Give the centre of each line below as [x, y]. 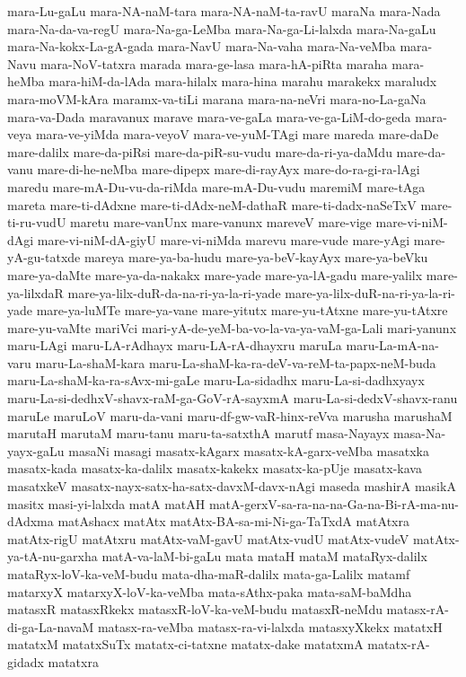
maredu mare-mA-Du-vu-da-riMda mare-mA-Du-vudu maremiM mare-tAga [216, 186]
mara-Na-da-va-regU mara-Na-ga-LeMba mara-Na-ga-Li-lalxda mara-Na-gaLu [222, 28]
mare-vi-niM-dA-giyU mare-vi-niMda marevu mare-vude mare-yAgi [224, 239]
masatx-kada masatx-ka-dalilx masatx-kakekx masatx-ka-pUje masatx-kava [215, 468]
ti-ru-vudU [37, 222]
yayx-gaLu [36, 450]
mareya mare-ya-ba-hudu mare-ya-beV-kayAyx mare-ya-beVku [256, 257]
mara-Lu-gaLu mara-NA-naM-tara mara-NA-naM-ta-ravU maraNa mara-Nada [224, 11]
